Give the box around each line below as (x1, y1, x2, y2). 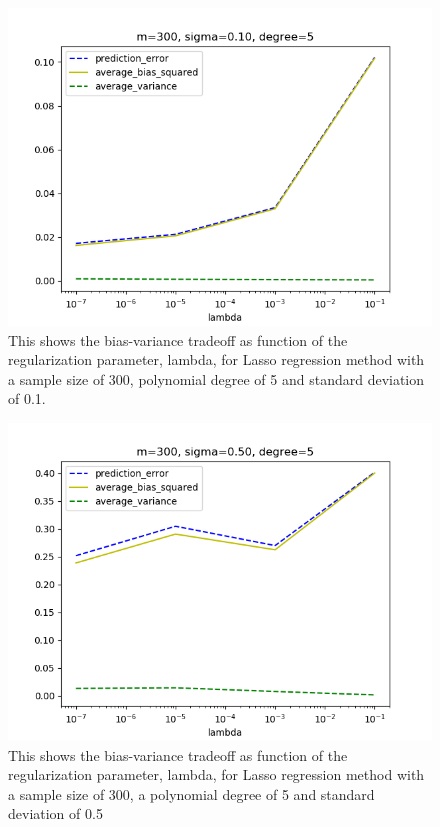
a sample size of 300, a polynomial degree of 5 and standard (8, 783, 375, 804)
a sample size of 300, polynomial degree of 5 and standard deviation (8, 368, 425, 389)
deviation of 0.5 (8, 803, 103, 824)
